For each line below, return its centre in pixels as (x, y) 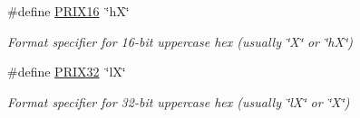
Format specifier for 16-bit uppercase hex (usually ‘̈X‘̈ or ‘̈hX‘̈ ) (180, 41)
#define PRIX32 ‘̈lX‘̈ (67, 72)
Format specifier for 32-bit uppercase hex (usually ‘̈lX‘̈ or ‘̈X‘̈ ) (179, 101)
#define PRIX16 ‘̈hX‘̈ (68, 11)
